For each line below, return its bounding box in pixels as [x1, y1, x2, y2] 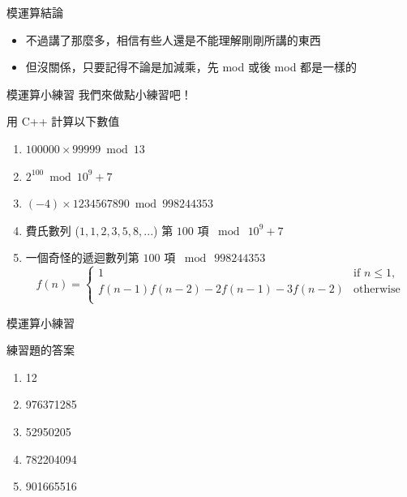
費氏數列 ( [25, 221, 79, 238]
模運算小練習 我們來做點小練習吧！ [6, 85, 192, 102]
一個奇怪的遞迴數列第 [25, 249, 139, 266]
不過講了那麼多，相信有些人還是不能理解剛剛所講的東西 [25, 31, 321, 48]
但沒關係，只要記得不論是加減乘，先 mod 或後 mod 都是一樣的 [25, 58, 358, 75]
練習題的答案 [6, 341, 75, 358]
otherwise [353, 284, 401, 296]
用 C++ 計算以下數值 [6, 113, 120, 130]
